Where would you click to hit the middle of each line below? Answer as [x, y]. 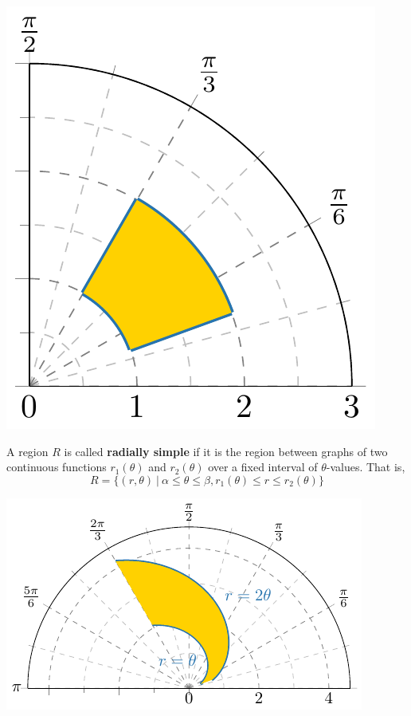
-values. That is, [366, 467]
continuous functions [57, 467]
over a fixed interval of [263, 467]
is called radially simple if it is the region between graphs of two [226, 451]
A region [27, 451]
